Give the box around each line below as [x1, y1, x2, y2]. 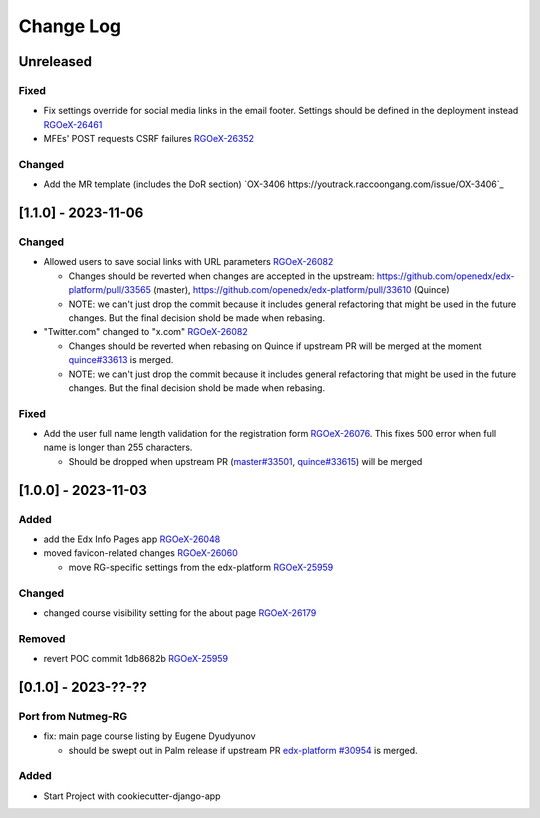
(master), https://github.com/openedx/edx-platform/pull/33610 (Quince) [153, 284, 450, 296]
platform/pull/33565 [68, 284, 152, 296]
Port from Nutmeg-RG [18, 709, 128, 723]
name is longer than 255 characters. [43, 441, 193, 454]
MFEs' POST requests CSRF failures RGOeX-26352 [43, 133, 255, 145]
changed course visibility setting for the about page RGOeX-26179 [43, 606, 317, 619]
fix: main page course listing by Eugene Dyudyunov [43, 730, 256, 742]
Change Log [18, 15, 122, 37]
